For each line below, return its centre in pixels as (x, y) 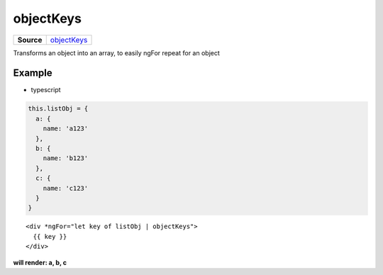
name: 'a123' (66, 129)
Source (30, 40)
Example (33, 73)
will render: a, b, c (40, 262)
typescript (46, 90)
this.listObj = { (58, 109)
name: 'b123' (66, 158)
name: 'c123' (66, 188)
